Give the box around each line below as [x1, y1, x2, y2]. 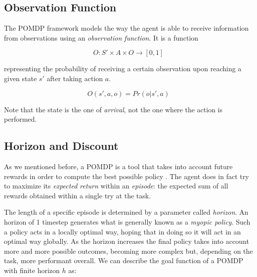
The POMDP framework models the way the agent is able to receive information [4, 23, 249, 33]
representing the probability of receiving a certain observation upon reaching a [4, 63, 242, 74]
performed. [4, 114, 37, 124]
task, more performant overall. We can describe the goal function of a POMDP [4, 255, 243, 266]
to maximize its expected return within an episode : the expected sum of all [4, 181, 228, 191]
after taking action [46, 73, 103, 83]
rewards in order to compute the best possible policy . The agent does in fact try [4, 171, 249, 181]
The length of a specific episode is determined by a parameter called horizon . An [4, 207, 249, 217]
